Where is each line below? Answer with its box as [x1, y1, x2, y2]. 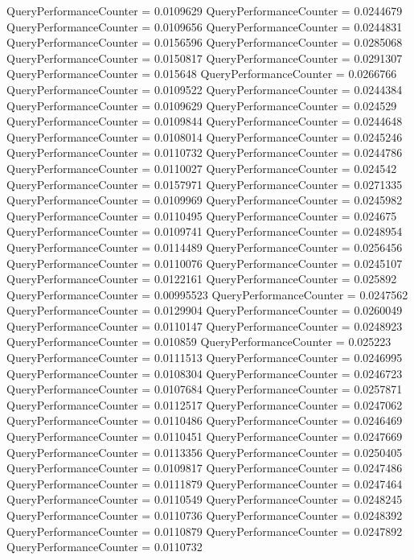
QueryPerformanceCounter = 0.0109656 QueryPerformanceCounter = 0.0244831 [6, 18, 403, 35]
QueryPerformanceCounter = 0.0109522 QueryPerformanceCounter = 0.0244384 [6, 80, 403, 97]
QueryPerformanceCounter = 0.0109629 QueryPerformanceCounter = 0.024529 [6, 97, 397, 113]
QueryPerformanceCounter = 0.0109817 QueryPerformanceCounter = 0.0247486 [6, 459, 403, 476]
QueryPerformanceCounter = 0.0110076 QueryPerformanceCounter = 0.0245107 [6, 254, 403, 271]
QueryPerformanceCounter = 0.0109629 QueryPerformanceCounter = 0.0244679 [6, 2, 403, 19]
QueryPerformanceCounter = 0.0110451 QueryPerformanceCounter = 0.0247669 [6, 428, 403, 445]
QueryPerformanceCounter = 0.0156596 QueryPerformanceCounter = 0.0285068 [6, 34, 403, 51]
